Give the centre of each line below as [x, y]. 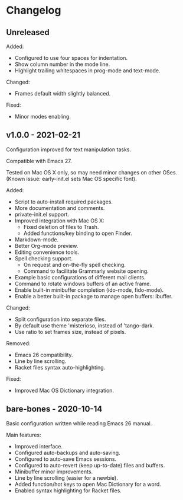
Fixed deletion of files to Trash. [61, 227]
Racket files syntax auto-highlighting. [60, 367]
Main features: [24, 435]
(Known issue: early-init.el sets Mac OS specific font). [71, 179]
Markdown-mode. [37, 239]
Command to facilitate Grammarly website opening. [86, 271]
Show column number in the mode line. [62, 64]
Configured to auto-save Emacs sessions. [66, 459]
